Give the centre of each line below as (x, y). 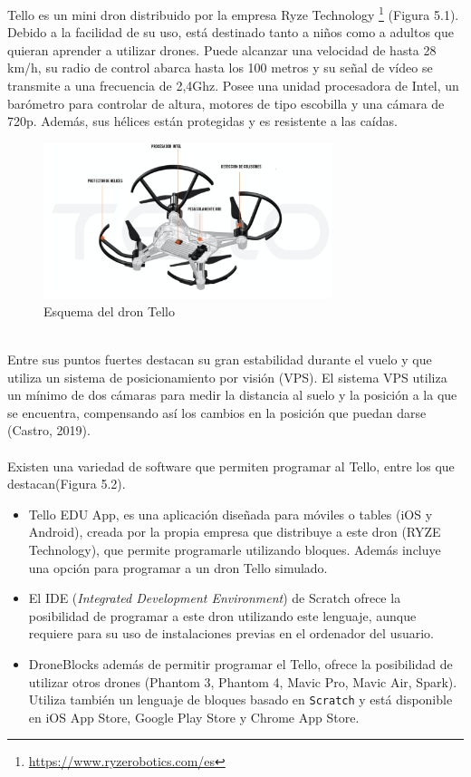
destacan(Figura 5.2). (67, 484)
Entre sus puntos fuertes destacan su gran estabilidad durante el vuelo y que (220, 359)
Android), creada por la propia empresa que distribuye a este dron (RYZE (235, 532)
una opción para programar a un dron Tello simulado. (178, 567)
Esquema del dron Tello (109, 311)
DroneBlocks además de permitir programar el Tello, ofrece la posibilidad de (240, 663)
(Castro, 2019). (49, 430)
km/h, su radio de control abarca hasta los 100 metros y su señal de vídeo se (220, 68)
